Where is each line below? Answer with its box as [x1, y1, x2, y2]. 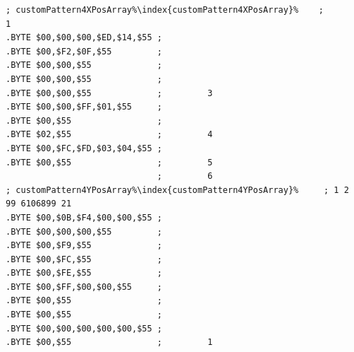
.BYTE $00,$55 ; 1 [6, 337, 213, 348]
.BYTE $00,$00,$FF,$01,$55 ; [6, 102, 162, 112]
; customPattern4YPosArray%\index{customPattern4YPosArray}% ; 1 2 [6, 184, 349, 195]
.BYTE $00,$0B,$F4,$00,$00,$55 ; [6, 212, 162, 223]
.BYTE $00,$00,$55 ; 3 [6, 88, 213, 98]
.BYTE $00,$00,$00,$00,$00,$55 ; [6, 323, 162, 334]
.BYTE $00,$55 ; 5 [6, 157, 213, 168]
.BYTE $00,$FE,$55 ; [6, 268, 162, 278]
